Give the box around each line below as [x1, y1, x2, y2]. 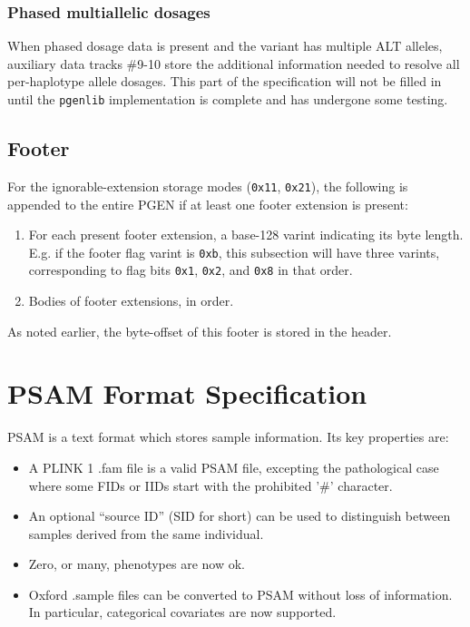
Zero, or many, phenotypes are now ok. [28, 554, 245, 573]
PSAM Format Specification [7, 375, 367, 412]
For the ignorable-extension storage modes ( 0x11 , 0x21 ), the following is [7, 176, 408, 195]
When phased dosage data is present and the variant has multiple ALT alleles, [7, 36, 443, 55]
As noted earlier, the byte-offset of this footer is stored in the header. [7, 321, 392, 340]
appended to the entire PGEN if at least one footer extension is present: [7, 194, 408, 213]
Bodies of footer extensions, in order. [28, 291, 234, 310]
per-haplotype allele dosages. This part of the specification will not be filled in [7, 72, 442, 91]
